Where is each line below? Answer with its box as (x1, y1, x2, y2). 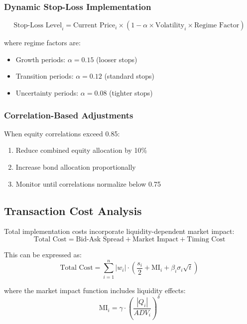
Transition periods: (15, 71, 74, 81)
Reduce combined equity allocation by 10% (15, 145, 147, 155)
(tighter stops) (109, 88, 153, 98)
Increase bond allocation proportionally (15, 162, 136, 172)
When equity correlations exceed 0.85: (4, 128, 120, 138)
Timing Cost (187, 235, 226, 243)
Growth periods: (15, 54, 66, 64)
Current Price (73, 22, 116, 29)
